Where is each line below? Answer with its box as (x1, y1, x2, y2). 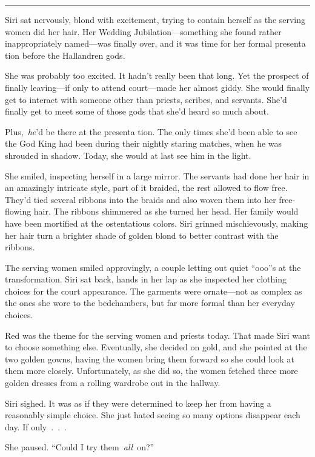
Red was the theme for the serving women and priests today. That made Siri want (5, 329, 310, 341)
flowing (5, 205, 31, 218)
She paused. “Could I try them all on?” (5, 441, 154, 453)
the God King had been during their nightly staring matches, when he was (5, 137, 282, 150)
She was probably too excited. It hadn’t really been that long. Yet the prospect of (5, 69, 309, 82)
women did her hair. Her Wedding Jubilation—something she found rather (5, 25, 282, 38)
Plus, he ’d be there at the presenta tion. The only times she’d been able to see (5, 125, 297, 138)
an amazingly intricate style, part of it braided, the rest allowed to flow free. (5, 181, 288, 194)
